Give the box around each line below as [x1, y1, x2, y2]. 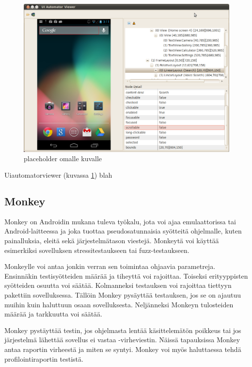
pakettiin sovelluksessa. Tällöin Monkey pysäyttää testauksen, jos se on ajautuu [4, 289, 241, 300]
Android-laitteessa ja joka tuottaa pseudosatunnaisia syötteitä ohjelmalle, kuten [4, 226, 242, 236]
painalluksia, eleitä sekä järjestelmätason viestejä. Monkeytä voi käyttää [4, 235, 219, 245]
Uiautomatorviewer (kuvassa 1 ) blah [4, 170, 112, 180]
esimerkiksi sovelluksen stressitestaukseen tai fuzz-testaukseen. [4, 245, 189, 255]
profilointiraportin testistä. [4, 353, 83, 364]
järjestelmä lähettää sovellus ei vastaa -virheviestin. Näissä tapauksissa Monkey [4, 334, 240, 345]
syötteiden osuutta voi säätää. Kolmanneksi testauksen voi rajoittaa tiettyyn [4, 280, 232, 290]
